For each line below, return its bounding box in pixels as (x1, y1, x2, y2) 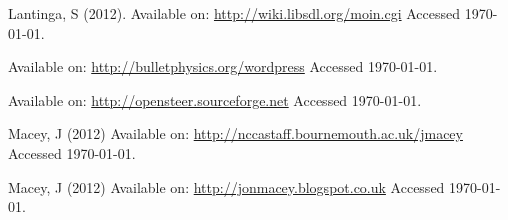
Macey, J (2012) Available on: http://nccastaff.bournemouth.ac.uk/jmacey (8, 123, 463, 144)
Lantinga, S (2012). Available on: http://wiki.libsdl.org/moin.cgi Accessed (8, 3, 461, 23)
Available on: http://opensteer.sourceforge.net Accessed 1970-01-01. (8, 89, 422, 110)
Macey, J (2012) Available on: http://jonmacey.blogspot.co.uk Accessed (8, 176, 445, 197)
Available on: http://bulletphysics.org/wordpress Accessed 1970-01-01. (8, 56, 438, 77)
